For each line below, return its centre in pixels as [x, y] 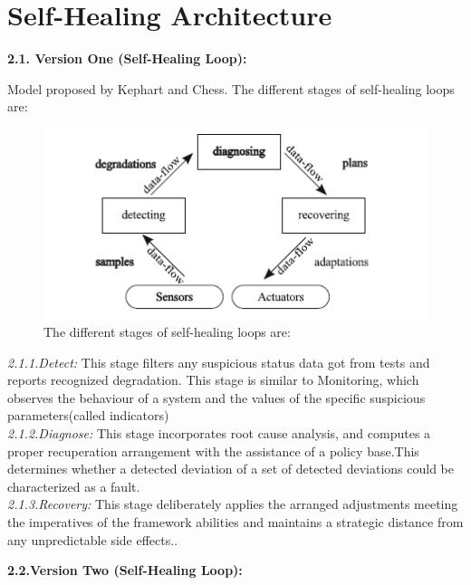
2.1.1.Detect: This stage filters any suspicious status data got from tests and [219, 362]
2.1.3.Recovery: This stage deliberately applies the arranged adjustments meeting [233, 504]
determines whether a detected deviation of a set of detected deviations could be [231, 469]
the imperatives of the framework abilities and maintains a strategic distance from [235, 521]
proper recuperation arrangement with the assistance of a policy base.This [213, 451]
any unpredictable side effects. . [93, 539]
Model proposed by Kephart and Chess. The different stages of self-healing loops [231, 88]
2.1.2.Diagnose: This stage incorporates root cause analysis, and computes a [219, 432]
